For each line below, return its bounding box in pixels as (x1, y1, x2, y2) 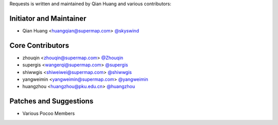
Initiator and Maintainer (9, 14, 86, 23)
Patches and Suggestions (9, 97, 94, 105)
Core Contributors (9, 41, 69, 50)
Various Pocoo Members (22, 111, 75, 117)
